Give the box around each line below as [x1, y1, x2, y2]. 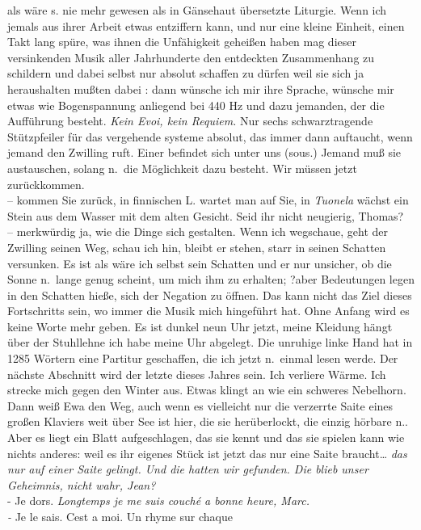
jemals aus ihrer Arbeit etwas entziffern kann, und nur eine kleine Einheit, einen [7, 17, 405, 34]
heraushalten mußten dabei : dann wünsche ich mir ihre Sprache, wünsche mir [7, 80, 394, 97]
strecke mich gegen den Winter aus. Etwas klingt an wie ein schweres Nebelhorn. [7, 381, 406, 398]
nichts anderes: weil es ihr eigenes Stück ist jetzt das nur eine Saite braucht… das [7, 444, 407, 461]
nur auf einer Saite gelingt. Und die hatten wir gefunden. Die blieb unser [7, 461, 368, 477]
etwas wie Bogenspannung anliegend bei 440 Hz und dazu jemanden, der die [7, 96, 385, 113]
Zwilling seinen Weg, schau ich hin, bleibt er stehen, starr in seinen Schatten [7, 238, 386, 255]
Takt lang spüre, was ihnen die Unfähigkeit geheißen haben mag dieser [7, 33, 356, 50]
